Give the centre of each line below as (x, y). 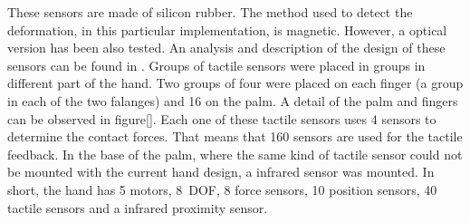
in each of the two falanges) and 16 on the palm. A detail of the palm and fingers (233, 100)
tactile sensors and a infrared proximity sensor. (138, 207)
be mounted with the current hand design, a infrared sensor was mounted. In (221, 172)
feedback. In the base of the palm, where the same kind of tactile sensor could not (235, 154)
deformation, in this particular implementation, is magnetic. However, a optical (227, 29)
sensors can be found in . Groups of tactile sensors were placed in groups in (216, 65)
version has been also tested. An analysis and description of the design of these (226, 48)
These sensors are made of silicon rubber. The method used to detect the (210, 12)
